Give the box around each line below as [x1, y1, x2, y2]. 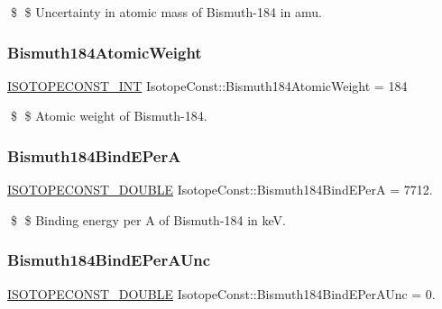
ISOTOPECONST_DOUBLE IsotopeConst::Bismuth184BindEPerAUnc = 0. [7, 284, 436, 303]
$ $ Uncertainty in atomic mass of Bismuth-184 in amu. [10, 3, 322, 21]
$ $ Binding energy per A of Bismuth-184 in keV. [10, 210, 286, 229]
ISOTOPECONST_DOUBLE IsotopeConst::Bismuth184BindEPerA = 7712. [7, 180, 433, 199]
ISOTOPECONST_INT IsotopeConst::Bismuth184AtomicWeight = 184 [7, 76, 408, 95]
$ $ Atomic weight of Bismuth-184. [10, 106, 207, 125]
